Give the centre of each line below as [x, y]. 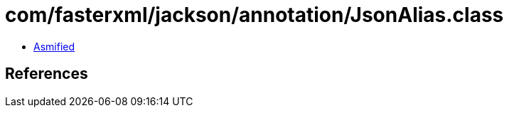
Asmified [54, 46]
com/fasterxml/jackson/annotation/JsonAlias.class [254, 15]
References [47, 74]
